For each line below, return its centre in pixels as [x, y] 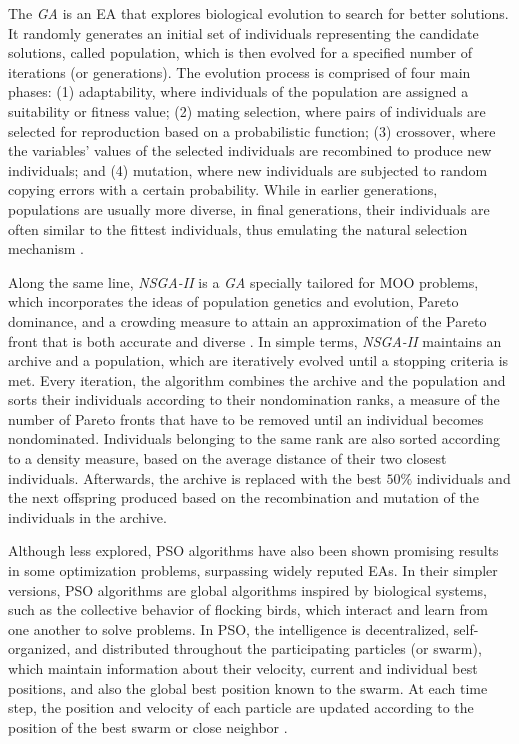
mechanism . [46, 248]
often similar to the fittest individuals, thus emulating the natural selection [238, 228]
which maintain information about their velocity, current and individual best [243, 668]
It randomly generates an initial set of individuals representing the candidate [243, 32]
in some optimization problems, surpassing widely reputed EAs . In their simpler [253, 570]
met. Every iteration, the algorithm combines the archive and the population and [257, 379]
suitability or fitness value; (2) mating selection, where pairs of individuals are [247, 110]
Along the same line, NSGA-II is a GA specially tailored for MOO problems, [243, 281]
